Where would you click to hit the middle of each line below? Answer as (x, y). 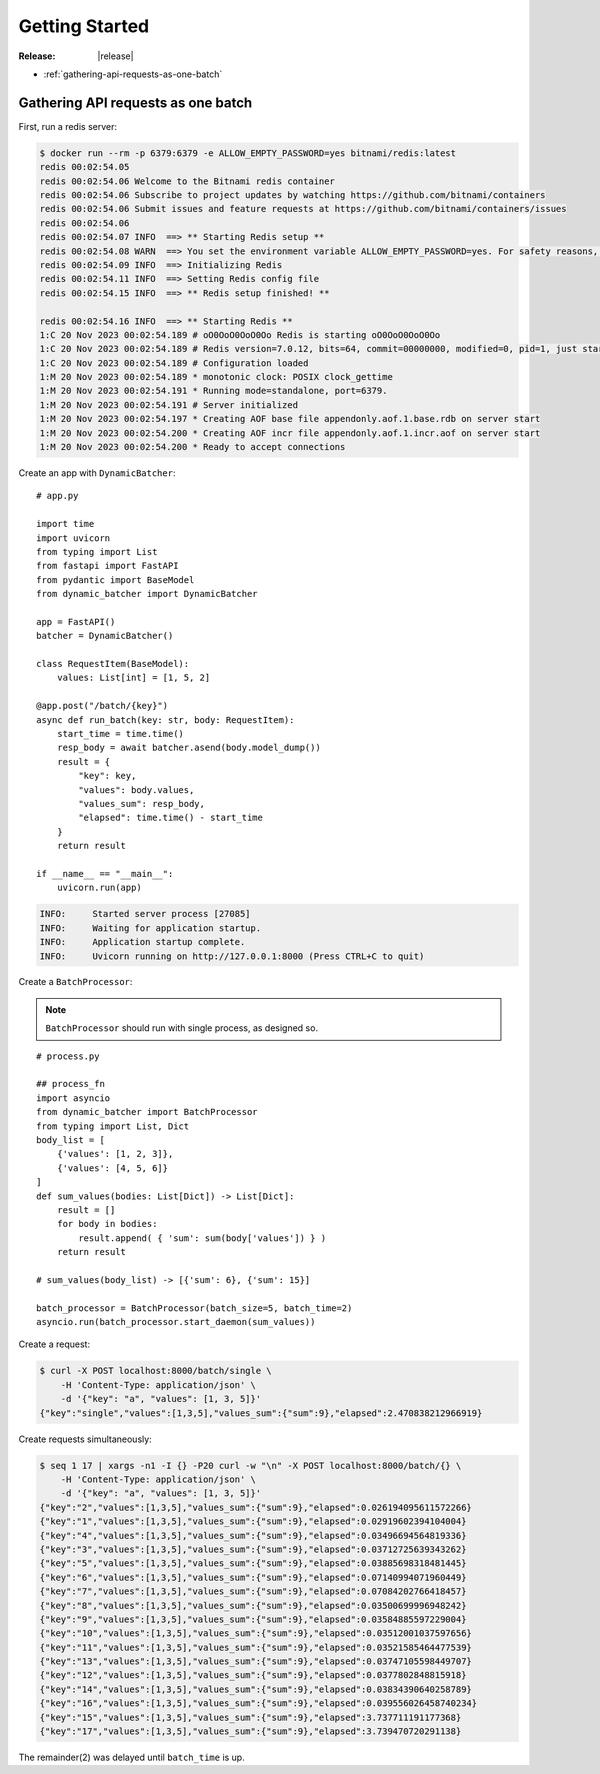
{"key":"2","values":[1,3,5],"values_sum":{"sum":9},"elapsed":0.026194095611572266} (255, 1507)
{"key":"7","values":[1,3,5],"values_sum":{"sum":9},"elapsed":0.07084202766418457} (253, 1591)
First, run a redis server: (68, 126)
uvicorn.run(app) (99, 888)
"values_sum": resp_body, (141, 803)
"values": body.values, (136, 789)
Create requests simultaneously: (85, 1439)
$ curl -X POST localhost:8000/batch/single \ (155, 1371)
